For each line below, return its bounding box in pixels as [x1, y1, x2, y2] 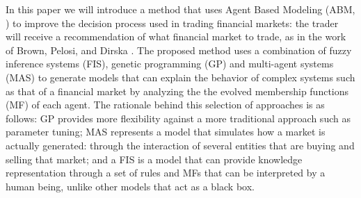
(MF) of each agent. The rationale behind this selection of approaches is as [6, 97, 325, 112]
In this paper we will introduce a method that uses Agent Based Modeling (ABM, [6, 2, 355, 16]
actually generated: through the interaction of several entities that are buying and [6, 138, 355, 152]
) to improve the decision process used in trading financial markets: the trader [6, 15, 339, 30]
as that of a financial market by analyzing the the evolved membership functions [6, 83, 349, 98]
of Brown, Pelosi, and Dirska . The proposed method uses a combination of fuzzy [6, 42, 352, 57]
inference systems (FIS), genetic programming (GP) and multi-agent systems [6, 56, 334, 71]
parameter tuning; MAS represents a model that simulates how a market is [6, 124, 326, 139]
